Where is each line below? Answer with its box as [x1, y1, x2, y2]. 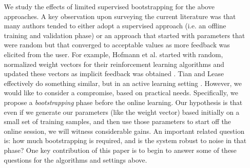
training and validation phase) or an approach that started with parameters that [4, 30, 245, 40]
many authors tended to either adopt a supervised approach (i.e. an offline [4, 21, 226, 31]
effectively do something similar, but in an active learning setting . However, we [4, 78, 242, 88]
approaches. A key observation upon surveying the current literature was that [4, 11, 236, 21]
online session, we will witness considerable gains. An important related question [4, 126, 245, 136]
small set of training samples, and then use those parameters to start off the [4, 116, 231, 126]
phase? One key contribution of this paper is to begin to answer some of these [4, 145, 237, 155]
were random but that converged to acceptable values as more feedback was [4, 40, 230, 50]
